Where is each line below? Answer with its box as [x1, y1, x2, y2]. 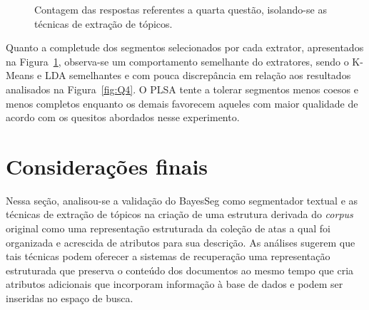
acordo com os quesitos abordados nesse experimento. [6, 110, 240, 125]
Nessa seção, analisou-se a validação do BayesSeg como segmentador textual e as [6, 192, 358, 207]
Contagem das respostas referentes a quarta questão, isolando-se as [34, 2, 327, 16]
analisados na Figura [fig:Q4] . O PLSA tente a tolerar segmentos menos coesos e [6, 81, 358, 96]
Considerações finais [6, 151, 208, 180]
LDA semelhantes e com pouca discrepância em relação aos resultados [44, 68, 351, 83]
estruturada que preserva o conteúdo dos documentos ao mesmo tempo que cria [6, 262, 354, 277]
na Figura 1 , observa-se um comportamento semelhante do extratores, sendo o [6, 53, 349, 68]
